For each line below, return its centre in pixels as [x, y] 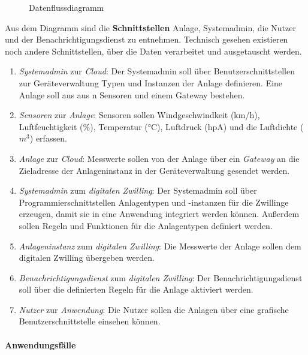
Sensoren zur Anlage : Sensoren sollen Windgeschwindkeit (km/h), [139, 115]
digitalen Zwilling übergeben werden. [87, 258]
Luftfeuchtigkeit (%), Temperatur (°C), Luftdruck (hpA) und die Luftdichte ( [161, 126]
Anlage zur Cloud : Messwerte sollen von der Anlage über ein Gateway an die [159, 158]
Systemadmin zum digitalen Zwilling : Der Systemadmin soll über [138, 190]
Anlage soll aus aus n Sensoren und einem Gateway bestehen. [132, 94]
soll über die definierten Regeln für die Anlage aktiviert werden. [136, 289]
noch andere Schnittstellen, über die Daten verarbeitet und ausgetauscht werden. [153, 51]
